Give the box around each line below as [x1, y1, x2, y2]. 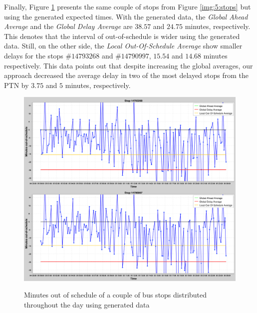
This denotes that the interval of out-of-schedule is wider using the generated [4, 30, 240, 41]
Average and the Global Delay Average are [4, 21, 133, 31]
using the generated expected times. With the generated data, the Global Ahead [4, 11, 248, 21]
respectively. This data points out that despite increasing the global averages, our [4, 60, 253, 70]
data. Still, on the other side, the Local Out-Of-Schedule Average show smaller [4, 40, 243, 51]
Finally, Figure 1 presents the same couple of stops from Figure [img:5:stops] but [4, 1, 251, 11]
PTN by [4, 79, 29, 90]
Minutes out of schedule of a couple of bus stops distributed [24, 289, 207, 300]
